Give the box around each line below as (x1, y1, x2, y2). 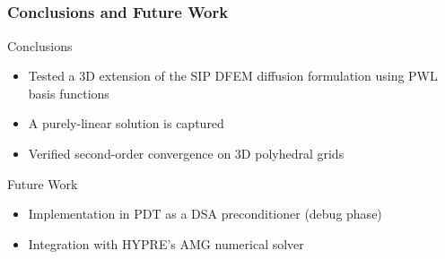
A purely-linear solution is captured (28, 114, 224, 133)
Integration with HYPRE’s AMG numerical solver (28, 234, 304, 253)
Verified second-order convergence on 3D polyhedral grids (28, 144, 345, 163)
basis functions (28, 83, 109, 102)
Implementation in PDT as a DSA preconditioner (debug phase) (28, 204, 382, 223)
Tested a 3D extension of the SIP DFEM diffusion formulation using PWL (28, 66, 438, 85)
